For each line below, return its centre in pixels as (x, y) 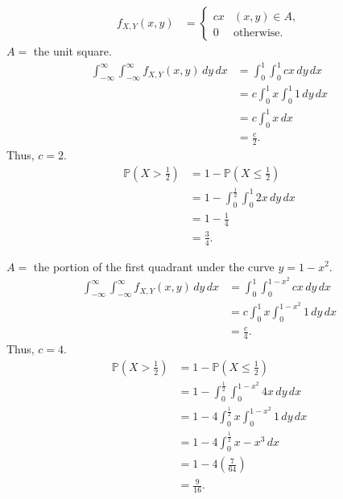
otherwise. (258, 33)
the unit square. (72, 51)
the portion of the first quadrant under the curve (154, 266)
